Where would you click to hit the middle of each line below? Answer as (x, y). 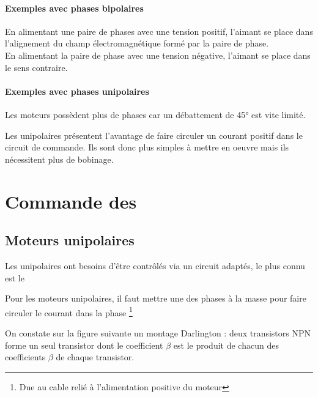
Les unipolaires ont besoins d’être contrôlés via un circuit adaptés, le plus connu (155, 265)
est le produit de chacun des (226, 345)
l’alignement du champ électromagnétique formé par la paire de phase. (137, 43)
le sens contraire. (36, 67)
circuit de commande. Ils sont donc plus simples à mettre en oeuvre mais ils (147, 147)
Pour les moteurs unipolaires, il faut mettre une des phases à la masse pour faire (156, 298)
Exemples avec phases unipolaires (77, 91)
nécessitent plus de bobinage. (59, 159)
